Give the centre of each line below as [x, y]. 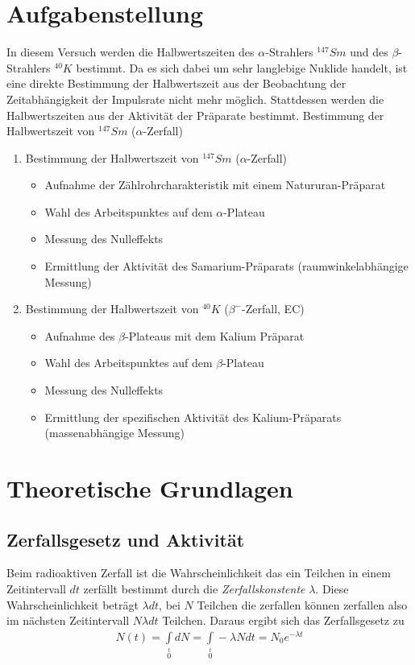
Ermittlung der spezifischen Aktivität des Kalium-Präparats [193, 417]
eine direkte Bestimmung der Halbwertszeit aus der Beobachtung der [176, 83]
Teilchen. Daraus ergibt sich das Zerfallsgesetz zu [283, 620]
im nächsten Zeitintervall [68, 620]
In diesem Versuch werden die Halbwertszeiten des [131, 52]
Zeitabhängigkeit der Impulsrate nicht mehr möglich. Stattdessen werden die [195, 99]
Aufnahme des [80, 335]
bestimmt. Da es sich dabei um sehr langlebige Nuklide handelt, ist [242, 67]
